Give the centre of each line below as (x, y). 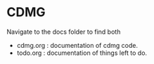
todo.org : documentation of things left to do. (82, 53)
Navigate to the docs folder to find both (64, 32)
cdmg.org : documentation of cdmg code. (77, 45)
